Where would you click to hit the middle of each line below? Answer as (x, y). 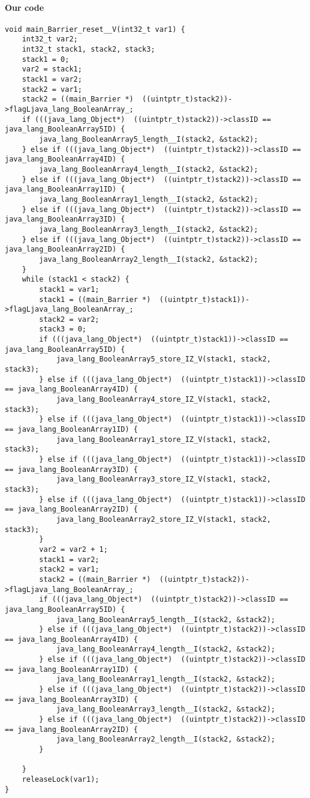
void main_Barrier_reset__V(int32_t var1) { (95, 29)
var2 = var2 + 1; (73, 549)
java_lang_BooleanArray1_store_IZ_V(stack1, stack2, (163, 439)
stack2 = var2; (69, 319)
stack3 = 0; (63, 329)
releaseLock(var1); (61, 780)
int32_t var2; (50, 39)
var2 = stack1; (52, 69)
